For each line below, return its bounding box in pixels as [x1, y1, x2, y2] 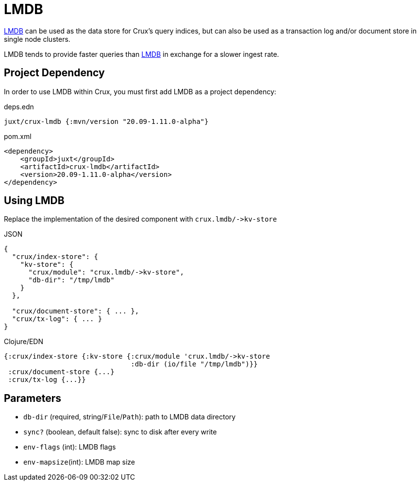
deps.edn [4, 102, 34, 111]
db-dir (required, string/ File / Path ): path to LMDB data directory [23, 413, 236, 421]
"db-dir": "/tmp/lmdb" [28, 276, 115, 284]
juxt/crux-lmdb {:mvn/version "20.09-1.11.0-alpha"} [4, 117, 209, 125]
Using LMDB [4, 194, 65, 207]
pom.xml [4, 132, 32, 140]
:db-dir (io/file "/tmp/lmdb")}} [131, 360, 258, 368]
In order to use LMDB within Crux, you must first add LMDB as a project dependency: [4, 87, 276, 96]
